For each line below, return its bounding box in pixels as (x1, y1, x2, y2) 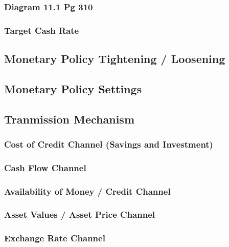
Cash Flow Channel (4, 161, 86, 174)
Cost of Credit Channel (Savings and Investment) (4, 137, 213, 150)
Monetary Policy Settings (4, 80, 142, 96)
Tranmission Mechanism (4, 111, 135, 127)
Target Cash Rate (4, 24, 79, 36)
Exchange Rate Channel (4, 232, 105, 244)
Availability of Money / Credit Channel (4, 184, 171, 197)
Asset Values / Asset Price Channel (4, 208, 155, 221)
